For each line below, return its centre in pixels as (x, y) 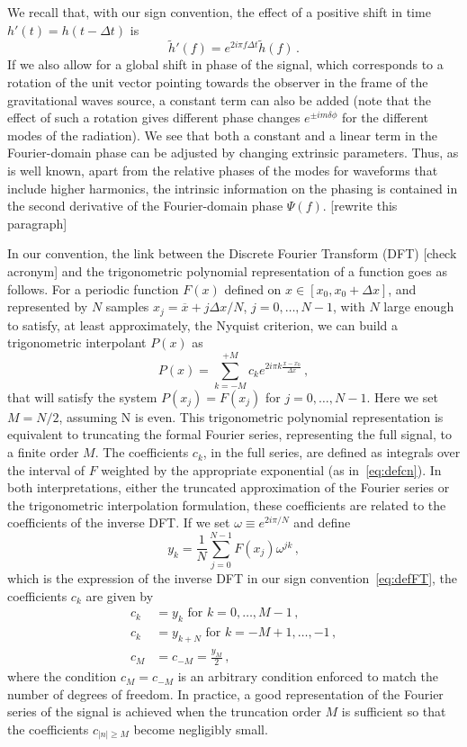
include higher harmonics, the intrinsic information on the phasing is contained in (233, 188)
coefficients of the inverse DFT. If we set (119, 522)
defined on (253, 288)
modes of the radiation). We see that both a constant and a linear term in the (222, 135)
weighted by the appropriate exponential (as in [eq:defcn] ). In (271, 469)
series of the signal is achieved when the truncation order (164, 711)
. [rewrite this (360, 206)
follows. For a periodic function (93, 288)
